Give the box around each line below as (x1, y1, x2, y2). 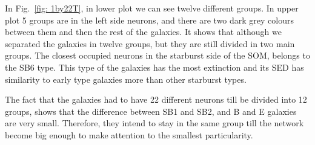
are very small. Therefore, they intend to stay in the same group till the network (5, 117, 304, 129)
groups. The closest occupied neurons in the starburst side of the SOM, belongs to (5, 49, 310, 62)
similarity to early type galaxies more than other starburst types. (5, 72, 247, 85)
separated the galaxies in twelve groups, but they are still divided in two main (5, 37, 295, 50)
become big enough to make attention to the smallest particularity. (5, 128, 253, 141)
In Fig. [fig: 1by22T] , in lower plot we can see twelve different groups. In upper (5, 2, 299, 14)
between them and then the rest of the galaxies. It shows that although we (5, 25, 282, 38)
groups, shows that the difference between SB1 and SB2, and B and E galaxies (5, 105, 297, 117)
